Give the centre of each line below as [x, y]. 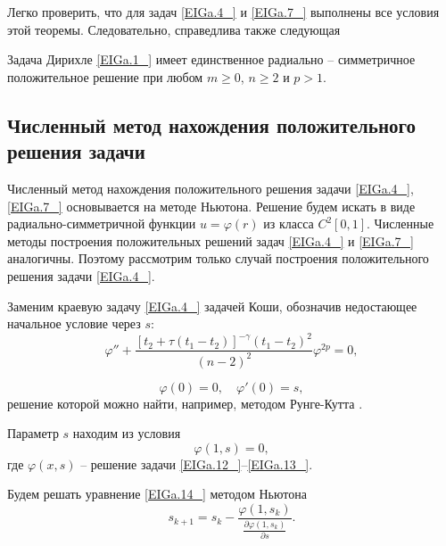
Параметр [33, 433]
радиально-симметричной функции [102, 223]
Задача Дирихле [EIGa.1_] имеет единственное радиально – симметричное [211, 59]
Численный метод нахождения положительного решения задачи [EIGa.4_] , [211, 188]
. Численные [401, 223]
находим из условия [127, 433]
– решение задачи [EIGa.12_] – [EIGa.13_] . [197, 463]
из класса [289, 223]
